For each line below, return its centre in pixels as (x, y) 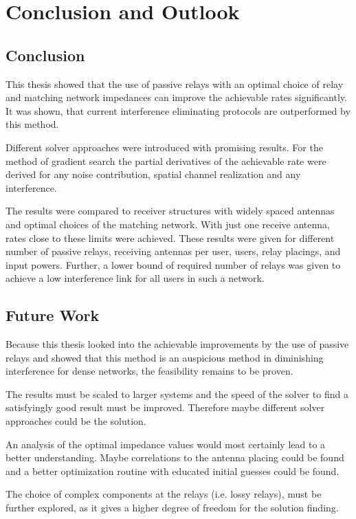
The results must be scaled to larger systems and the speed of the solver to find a (177, 394)
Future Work (53, 315)
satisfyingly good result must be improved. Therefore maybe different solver (165, 407)
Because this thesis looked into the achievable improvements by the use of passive (177, 344)
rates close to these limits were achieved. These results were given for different (170, 238)
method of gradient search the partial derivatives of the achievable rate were (166, 161)
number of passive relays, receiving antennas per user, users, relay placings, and (173, 251)
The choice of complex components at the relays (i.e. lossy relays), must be (164, 494)
